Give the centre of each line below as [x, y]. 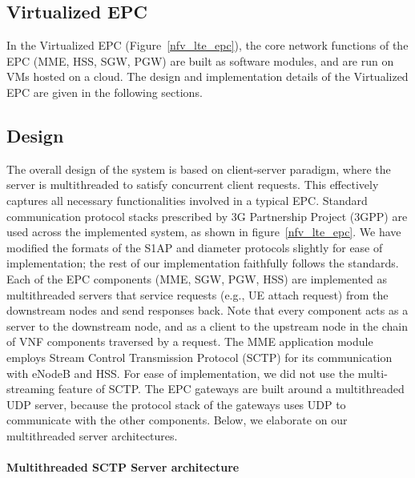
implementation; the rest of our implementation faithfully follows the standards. [203, 263]
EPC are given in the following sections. [105, 92]
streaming [31, 389]
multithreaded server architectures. [92, 435]
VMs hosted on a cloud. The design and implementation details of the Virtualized [207, 76]
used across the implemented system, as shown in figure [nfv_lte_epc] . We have [204, 232]
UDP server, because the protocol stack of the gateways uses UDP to [176, 404]
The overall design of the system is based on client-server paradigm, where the [199, 169]
